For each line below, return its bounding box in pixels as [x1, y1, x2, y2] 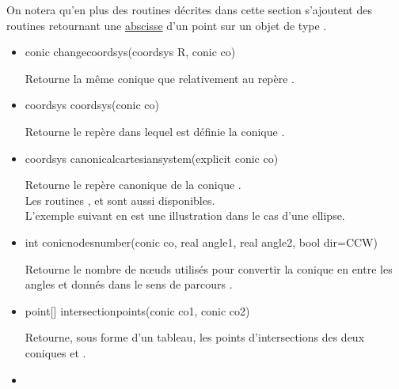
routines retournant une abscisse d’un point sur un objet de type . [6, 17, 327, 33]
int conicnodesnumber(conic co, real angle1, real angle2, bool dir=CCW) [25, 233, 378, 250]
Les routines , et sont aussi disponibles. [25, 191, 215, 208]
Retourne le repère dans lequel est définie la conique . [25, 123, 285, 139]
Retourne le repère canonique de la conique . [25, 176, 241, 193]
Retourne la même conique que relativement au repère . [25, 70, 294, 86]
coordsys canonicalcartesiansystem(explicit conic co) [25, 149, 279, 166]
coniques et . [25, 344, 86, 361]
